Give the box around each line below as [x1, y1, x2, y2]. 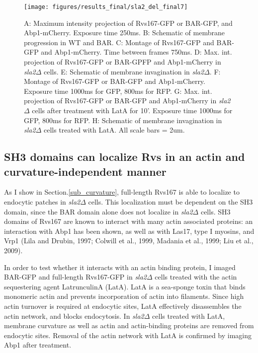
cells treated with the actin [155, 272, 237, 282]
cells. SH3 [200, 206, 231, 216]
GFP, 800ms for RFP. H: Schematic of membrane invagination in [24, 115, 222, 125]
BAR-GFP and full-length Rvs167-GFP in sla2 [4, 272, 147, 282]
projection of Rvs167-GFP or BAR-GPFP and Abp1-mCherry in [24, 57, 221, 67]
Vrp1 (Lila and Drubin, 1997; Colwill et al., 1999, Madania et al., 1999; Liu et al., [4, 235, 254, 246]
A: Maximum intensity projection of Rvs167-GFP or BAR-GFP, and [24, 17, 233, 28]
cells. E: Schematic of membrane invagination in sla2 [43, 66, 204, 76]
